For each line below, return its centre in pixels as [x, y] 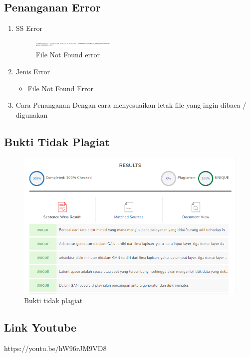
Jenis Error [33, 71]
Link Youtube [40, 327]
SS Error [29, 28]
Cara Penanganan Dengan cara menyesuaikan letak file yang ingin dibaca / [131, 105]
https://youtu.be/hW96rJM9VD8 [55, 348]
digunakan [32, 114]
